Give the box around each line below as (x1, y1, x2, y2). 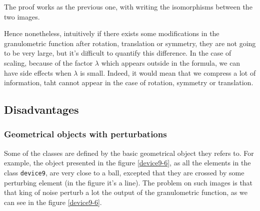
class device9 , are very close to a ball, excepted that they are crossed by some (4, 167, 244, 177)
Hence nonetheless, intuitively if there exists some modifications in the (4, 28, 219, 39)
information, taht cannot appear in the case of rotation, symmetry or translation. (4, 77, 253, 88)
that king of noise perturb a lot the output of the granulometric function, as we (4, 187, 247, 197)
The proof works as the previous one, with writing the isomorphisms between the (4, 2, 252, 12)
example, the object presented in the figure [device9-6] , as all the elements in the (4, 157, 251, 168)
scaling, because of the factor (4, 57, 93, 68)
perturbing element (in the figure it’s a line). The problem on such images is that (4, 177, 253, 187)
